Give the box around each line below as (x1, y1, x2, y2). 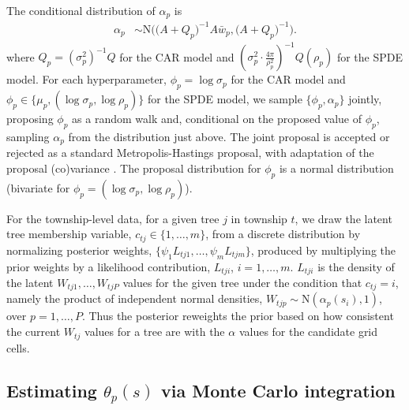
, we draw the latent (295, 210, 392, 226)
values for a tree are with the (84, 323, 225, 340)
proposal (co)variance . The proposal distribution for (6, 159, 261, 176)
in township (231, 210, 287, 226)
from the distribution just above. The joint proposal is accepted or (68, 128, 390, 144)
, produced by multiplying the (250, 241, 396, 258)
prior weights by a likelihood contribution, (6, 258, 211, 274)
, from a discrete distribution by (205, 225, 361, 242)
